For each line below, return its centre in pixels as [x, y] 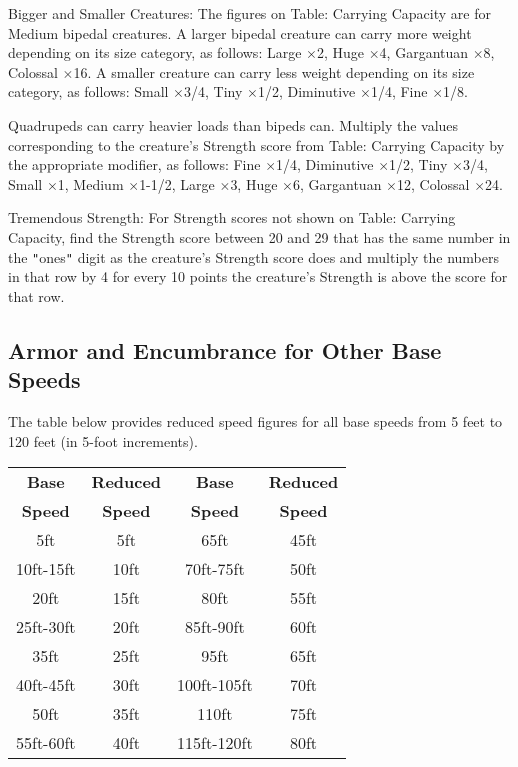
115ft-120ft [215, 743]
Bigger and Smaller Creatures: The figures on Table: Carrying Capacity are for [249, 13]
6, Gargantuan [337, 183]
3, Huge [254, 183]
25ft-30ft [46, 627]
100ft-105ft [215, 685]
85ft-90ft [215, 627]
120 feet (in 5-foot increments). [103, 440]
